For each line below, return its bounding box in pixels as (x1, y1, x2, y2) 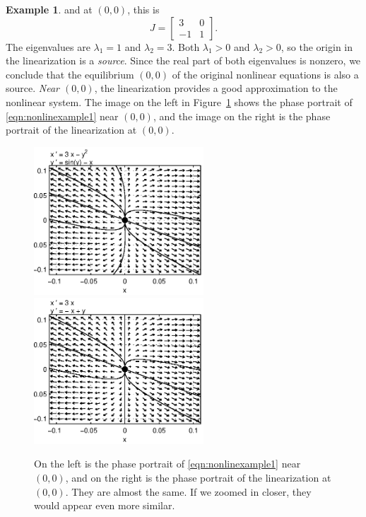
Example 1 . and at (6, 2, 93, 16)
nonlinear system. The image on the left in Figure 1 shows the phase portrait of (6, 94, 353, 109)
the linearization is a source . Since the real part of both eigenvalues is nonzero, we (6, 53, 361, 68)
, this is (127, 2, 160, 16)
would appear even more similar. (34, 498, 175, 513)
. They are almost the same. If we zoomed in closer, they (65, 484, 312, 499)
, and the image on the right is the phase (153, 108, 331, 123)
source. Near (6, 81, 59, 95)
